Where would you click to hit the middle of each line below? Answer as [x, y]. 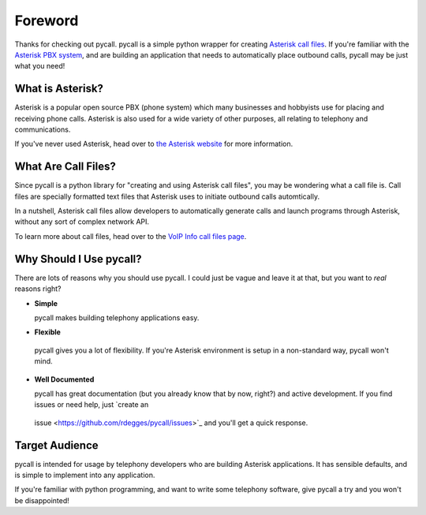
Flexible [47, 332]
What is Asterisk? [59, 89]
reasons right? [38, 289]
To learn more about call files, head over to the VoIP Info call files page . [131, 236]
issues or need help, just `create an [92, 405]
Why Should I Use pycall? [78, 259]
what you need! [40, 66]
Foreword [47, 21]
